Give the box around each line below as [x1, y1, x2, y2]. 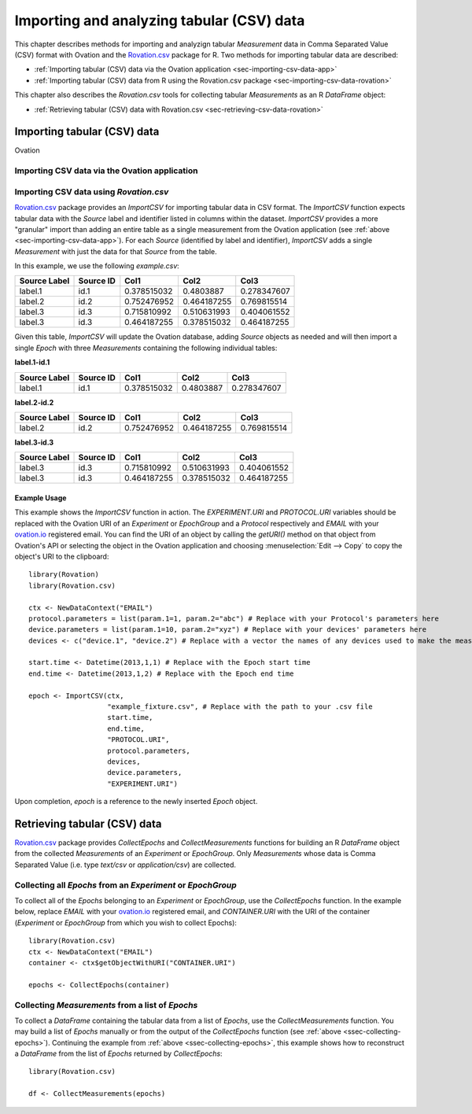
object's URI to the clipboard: [14, 551, 109, 561]
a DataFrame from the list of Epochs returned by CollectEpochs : [14, 1049, 223, 1058]
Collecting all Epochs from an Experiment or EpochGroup [14, 880, 237, 891]
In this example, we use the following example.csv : [14, 261, 180, 271]
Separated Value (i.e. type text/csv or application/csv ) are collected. [14, 860, 236, 869]
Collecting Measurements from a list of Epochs [14, 999, 198, 1010]
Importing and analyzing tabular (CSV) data [14, 12, 305, 29]
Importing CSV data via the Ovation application [14, 165, 198, 176]
